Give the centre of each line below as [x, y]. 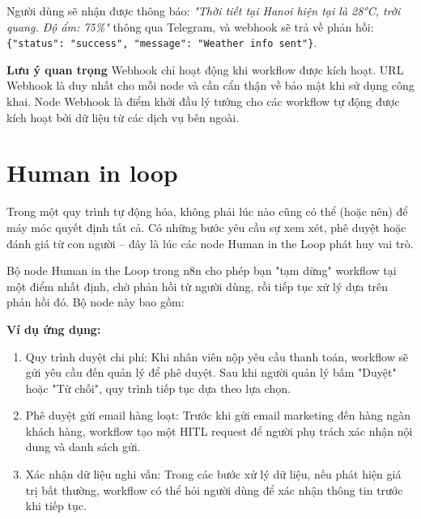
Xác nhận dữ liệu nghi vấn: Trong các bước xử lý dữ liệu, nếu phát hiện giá [213, 474]
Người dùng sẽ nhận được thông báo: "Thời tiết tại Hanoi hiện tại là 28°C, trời [204, 11]
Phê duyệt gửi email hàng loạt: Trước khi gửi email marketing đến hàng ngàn [218, 415]
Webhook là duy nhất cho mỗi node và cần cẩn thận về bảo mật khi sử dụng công [210, 85]
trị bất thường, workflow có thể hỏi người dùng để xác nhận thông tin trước [214, 489]
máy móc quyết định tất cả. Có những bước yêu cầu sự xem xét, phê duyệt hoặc [206, 227]
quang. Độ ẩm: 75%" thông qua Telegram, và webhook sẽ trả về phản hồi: [190, 26]
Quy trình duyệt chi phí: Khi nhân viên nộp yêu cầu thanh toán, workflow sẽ [217, 356]
